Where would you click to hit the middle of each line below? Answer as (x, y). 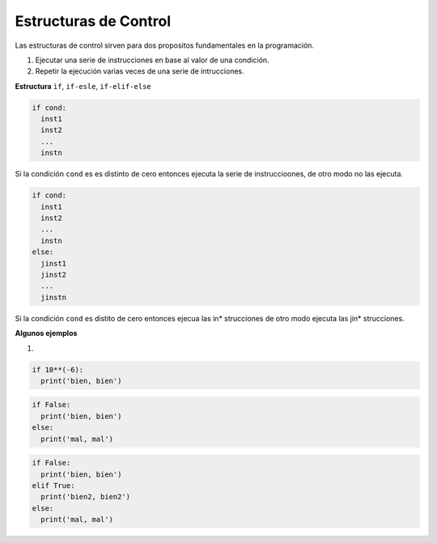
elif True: (53, 486)
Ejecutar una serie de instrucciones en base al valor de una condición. (153, 60)
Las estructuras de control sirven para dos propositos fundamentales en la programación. (165, 45)
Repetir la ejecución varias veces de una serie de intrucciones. (140, 71)
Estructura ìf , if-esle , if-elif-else (83, 86)
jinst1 (54, 263)
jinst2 (54, 274)
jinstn (54, 297)
